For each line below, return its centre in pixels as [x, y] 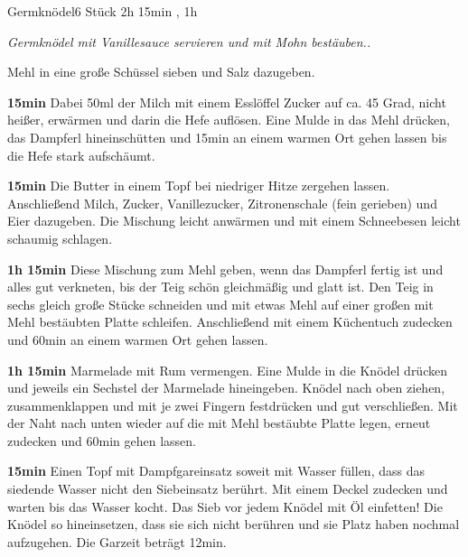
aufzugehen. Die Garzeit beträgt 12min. [117, 541]
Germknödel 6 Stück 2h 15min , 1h [103, 11]
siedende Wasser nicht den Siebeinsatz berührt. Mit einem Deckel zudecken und [228, 489]
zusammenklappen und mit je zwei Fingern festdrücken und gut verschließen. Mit [233, 405]
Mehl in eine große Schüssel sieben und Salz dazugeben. [161, 72]
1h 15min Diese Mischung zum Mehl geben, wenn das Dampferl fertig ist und [225, 269]
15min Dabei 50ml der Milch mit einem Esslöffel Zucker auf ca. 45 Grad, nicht [227, 102]
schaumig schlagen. [60, 238]
